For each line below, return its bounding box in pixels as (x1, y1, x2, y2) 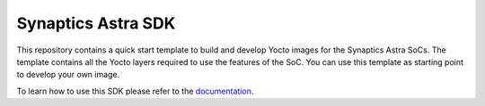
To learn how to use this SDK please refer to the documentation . (16, 86, 254, 96)
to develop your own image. (16, 69, 120, 80)
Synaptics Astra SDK (16, 13, 176, 33)
